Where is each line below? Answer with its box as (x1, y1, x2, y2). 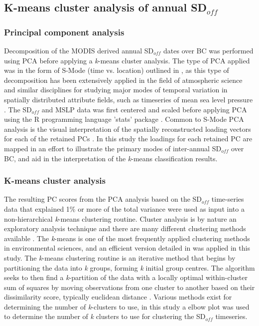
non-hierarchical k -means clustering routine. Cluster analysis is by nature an (4, 213, 237, 224)
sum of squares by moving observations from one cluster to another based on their (4, 282, 255, 292)
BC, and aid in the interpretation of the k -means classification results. (4, 153, 218, 163)
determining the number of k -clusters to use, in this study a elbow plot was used (4, 301, 250, 312)
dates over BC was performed (163, 45, 254, 55)
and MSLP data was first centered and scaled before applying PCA (41, 104, 247, 114)
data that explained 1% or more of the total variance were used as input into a (4, 203, 245, 214)
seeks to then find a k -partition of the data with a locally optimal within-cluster (4, 272, 248, 283)
